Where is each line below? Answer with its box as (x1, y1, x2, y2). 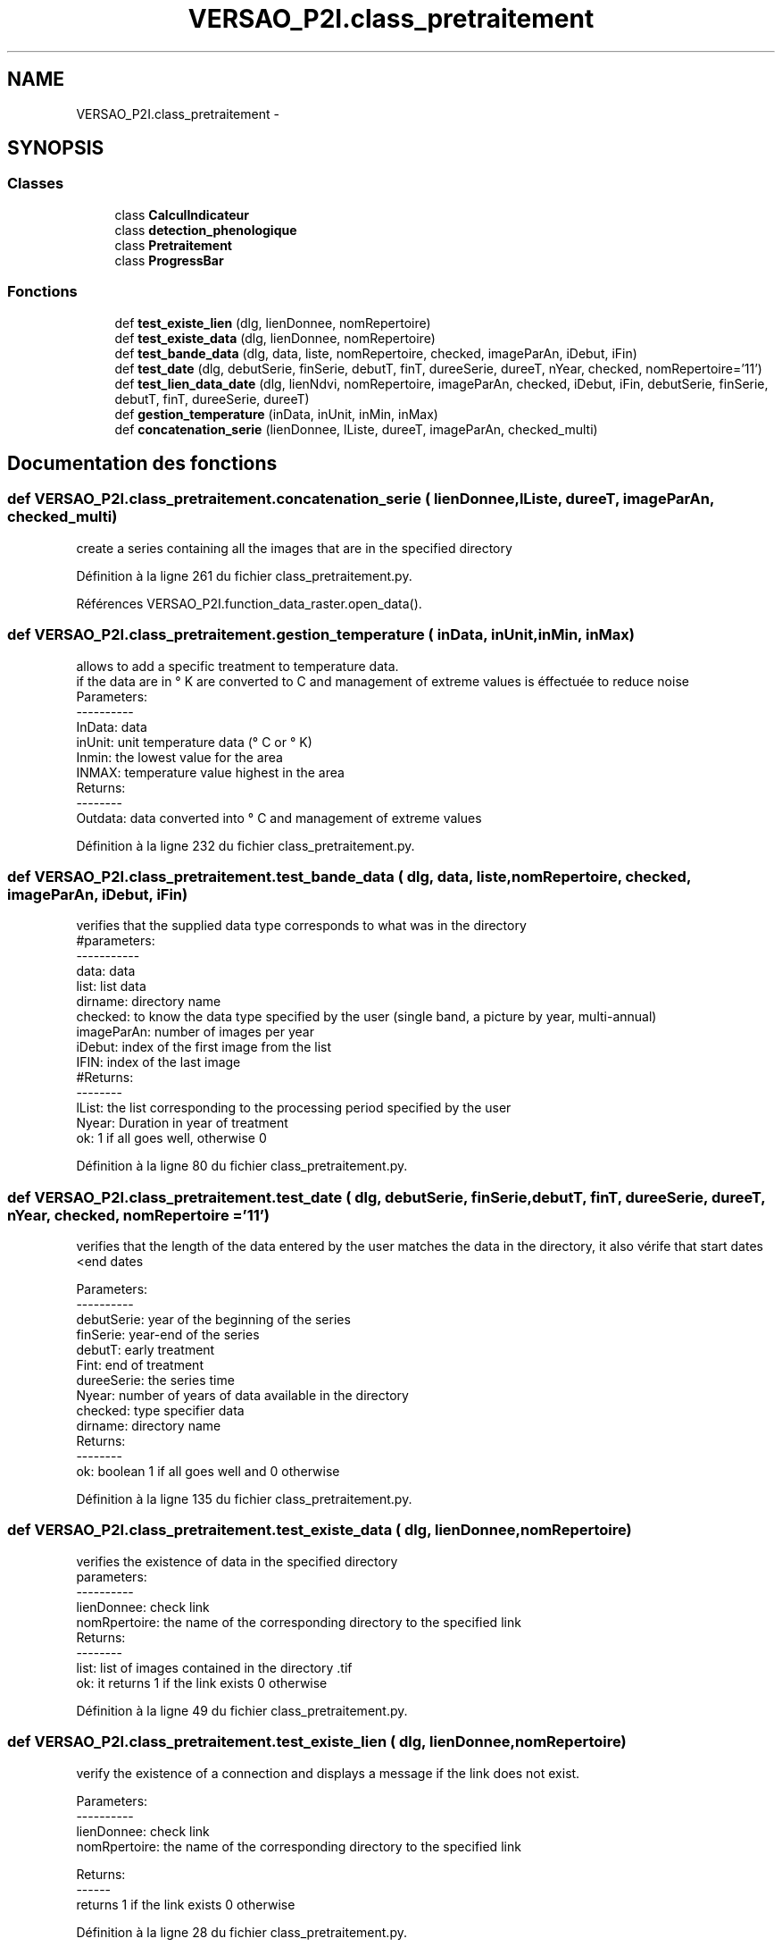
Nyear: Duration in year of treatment (76, 1115, 288, 1131)
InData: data (76, 718, 147, 734)
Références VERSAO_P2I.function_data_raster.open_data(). (76, 595, 422, 611)
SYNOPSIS (7, 137, 104, 160)
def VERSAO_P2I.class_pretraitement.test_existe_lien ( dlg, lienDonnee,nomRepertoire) (7, 1733, 627, 1751)
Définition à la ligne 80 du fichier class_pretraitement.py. (76, 1158, 408, 1174)
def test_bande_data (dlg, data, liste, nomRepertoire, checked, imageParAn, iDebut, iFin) (114, 345, 637, 361)
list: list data (76, 978, 146, 994)
